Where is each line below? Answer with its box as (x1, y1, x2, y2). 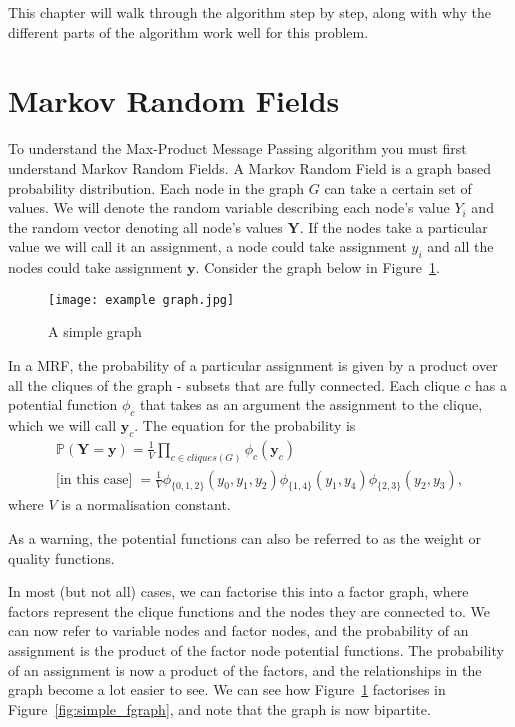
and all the (427, 236, 494, 257)
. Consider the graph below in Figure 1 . (195, 257, 440, 278)
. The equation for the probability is (134, 414, 356, 435)
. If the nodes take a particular (299, 216, 488, 237)
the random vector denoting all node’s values (8, 216, 283, 237)
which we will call (8, 414, 117, 435)
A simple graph (48, 321, 142, 342)
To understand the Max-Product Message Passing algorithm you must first (8, 138, 467, 159)
